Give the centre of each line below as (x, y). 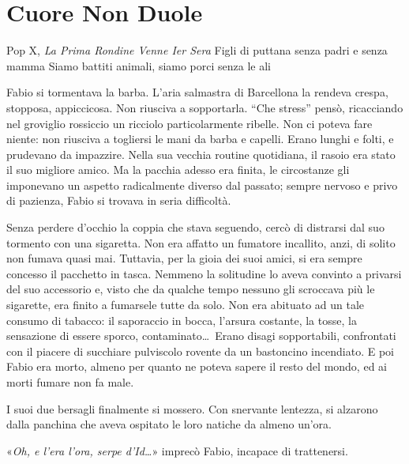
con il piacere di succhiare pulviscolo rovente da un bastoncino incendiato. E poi (200, 351)
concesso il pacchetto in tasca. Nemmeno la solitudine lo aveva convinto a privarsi (204, 273)
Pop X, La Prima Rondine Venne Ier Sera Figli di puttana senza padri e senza (197, 50)
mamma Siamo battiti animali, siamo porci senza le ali (139, 65)
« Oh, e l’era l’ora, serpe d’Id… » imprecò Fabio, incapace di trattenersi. (177, 450)
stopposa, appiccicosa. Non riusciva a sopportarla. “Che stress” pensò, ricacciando (205, 107)
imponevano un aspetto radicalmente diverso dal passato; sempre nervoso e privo (202, 185)
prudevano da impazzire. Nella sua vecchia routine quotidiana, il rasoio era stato (201, 154)
